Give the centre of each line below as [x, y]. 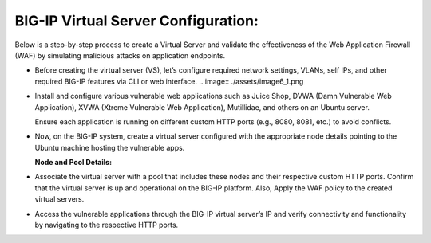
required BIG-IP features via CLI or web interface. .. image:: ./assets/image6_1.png [169, 81]
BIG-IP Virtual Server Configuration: [137, 21]
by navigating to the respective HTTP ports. [107, 225]
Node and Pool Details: [73, 163]
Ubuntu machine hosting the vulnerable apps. [110, 147]
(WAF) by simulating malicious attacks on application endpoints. [120, 55]
